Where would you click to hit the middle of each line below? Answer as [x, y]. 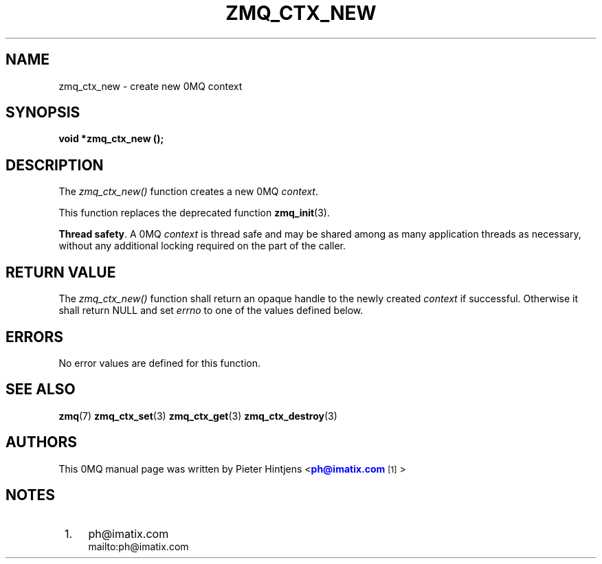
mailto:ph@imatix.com [138, 546]
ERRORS [35, 337]
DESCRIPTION [55, 165]
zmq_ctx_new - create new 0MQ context [150, 86]
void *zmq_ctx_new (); [111, 139]
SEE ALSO [41, 390]
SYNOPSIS [43, 113]
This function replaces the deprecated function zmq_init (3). [194, 213]
